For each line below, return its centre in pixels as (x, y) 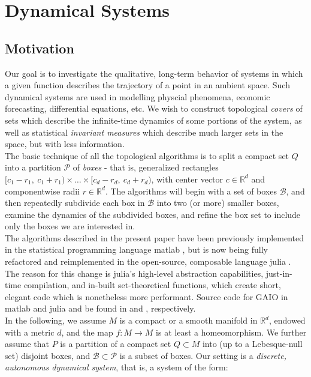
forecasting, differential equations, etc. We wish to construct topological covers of (154, 108)
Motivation (40, 48)
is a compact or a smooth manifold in (188, 320)
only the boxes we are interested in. (70, 226)
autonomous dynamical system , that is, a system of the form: (117, 367)
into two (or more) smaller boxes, (218, 203)
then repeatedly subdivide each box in (75, 203)
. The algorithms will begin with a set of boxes (191, 191)
